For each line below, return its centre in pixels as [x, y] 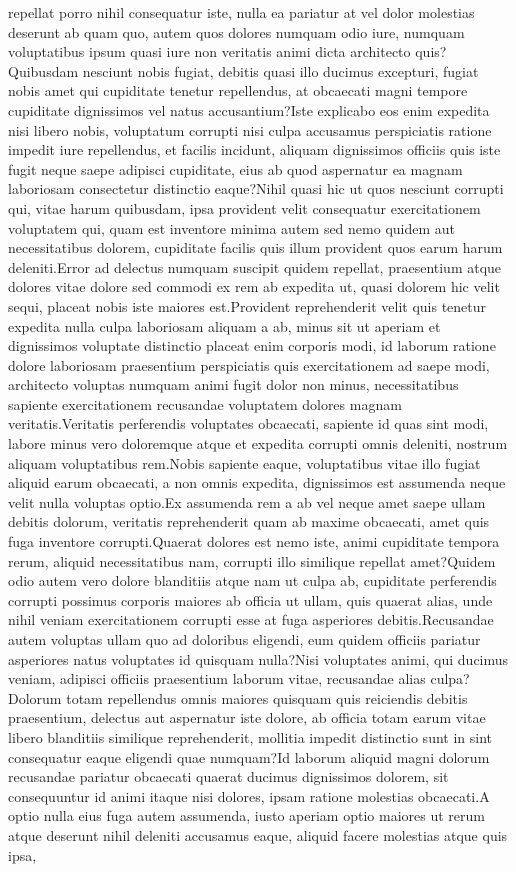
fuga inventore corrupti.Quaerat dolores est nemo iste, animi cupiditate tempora [254, 541]
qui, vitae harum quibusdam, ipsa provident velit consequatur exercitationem [244, 207]
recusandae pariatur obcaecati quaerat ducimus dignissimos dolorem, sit [228, 776]
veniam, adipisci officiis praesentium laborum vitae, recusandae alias [217, 678]
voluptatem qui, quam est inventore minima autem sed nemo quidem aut [232, 227]
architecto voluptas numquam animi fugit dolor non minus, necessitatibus [233, 384]
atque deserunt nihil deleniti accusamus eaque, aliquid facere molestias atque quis [258, 834]
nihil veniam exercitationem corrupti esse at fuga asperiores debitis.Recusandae [251, 619]
